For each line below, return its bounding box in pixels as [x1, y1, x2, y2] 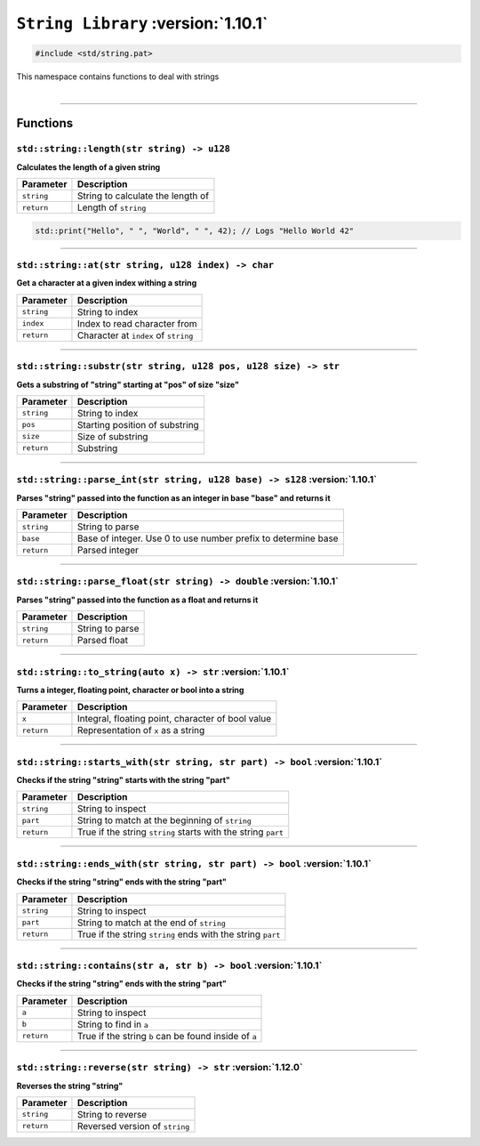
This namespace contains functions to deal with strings [16, 71, 220, 82]
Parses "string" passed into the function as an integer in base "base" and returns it [16, 492, 331, 503]
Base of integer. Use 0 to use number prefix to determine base [76, 532, 339, 545]
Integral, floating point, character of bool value [76, 713, 272, 725]
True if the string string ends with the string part [76, 928, 281, 940]
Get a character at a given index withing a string [16, 278, 197, 288]
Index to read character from [76, 317, 197, 329]
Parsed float [76, 634, 129, 647]
